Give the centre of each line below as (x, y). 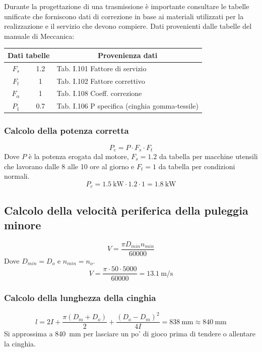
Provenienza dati (128, 55)
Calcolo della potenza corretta (67, 131)
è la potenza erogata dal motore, (79, 156)
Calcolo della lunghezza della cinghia (80, 298)
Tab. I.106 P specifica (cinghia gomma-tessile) (128, 106)
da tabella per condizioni (197, 166)
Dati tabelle (29, 55)
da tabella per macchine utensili (208, 156)
